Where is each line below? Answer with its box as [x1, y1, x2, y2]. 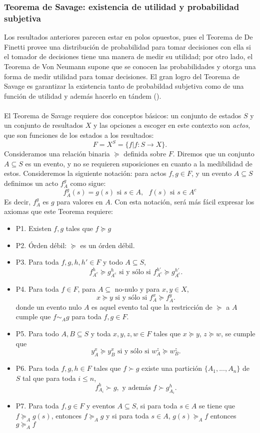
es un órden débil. [80, 240, 135, 250]
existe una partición [141, 363, 202, 373]
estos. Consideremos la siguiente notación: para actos [4, 168, 166, 178]
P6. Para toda [15, 363, 59, 373]
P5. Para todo [15, 328, 59, 339]
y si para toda [106, 410, 149, 420]
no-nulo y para [114, 284, 160, 294]
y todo [103, 257, 123, 267]
